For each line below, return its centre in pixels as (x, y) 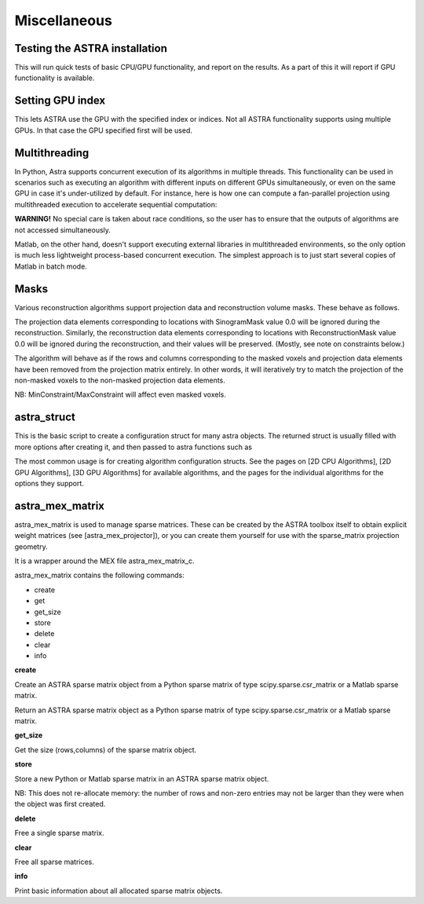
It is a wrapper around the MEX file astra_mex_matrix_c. (105, 561)
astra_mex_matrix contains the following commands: (99, 575)
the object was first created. (60, 804)
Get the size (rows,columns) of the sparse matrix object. (106, 749)
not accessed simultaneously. (63, 230)
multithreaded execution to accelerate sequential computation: (116, 204)
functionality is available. (55, 78)
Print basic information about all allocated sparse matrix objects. (119, 891)
